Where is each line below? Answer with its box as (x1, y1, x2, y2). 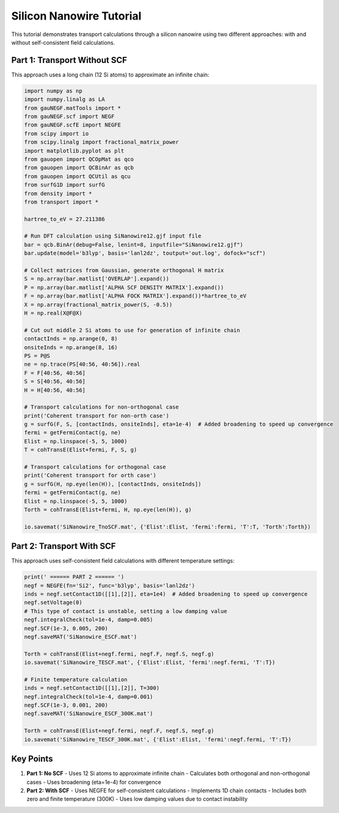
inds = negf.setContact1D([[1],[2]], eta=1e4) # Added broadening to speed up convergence (24, 591, 308, 598)
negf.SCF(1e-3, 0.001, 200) (24, 702, 108, 709)
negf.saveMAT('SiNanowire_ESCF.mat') (24, 633, 137, 640)
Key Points (11, 754, 53, 764)
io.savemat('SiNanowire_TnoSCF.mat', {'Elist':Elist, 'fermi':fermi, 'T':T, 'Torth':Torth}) (24, 523, 311, 530)
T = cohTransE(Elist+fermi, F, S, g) (24, 447, 137, 453)
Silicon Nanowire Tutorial (11, 9, 142, 23)
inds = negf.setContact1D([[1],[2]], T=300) (24, 685, 160, 691)
